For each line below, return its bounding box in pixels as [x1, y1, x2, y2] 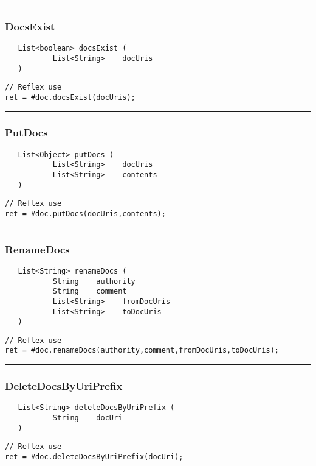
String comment [52, 287, 127, 296]
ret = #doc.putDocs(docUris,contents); [5, 210, 166, 218]
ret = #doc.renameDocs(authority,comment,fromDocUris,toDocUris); [5, 346, 280, 355]
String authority [52, 277, 136, 286]
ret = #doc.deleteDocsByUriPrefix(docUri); [5, 452, 184, 461]
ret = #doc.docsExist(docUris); [5, 93, 136, 102]
